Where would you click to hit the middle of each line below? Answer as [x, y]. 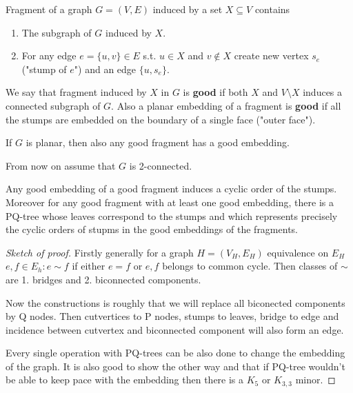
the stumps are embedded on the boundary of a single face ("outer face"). [161, 119]
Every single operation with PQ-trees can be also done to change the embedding [175, 353]
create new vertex [271, 56]
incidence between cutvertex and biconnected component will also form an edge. [175, 329]
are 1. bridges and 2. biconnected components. [103, 279]
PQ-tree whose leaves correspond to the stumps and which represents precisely [172, 215]
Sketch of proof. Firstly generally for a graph [100, 252]
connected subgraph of [53, 105]
